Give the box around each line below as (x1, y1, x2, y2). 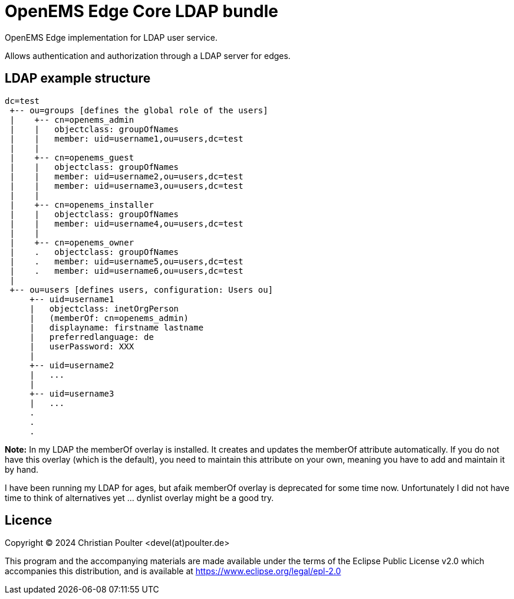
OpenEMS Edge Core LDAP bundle (5, 1, 278, 21)
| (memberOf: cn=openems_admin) (29, 313, 189, 323)
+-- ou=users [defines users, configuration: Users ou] (9, 284, 274, 294)
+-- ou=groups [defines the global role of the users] (9, 105, 268, 115)
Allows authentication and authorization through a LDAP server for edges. (5, 50, 291, 61)
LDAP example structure (5, 71, 151, 86)
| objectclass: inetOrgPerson (29, 303, 179, 313)
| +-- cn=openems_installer (9, 199, 154, 210)
